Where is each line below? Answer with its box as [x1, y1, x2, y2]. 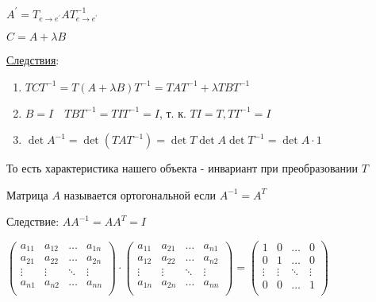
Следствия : [6, 52, 59, 68]
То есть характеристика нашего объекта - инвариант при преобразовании [6, 160, 359, 176]
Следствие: [6, 213, 59, 230]
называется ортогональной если [63, 186, 216, 203]
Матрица [6, 186, 48, 203]
